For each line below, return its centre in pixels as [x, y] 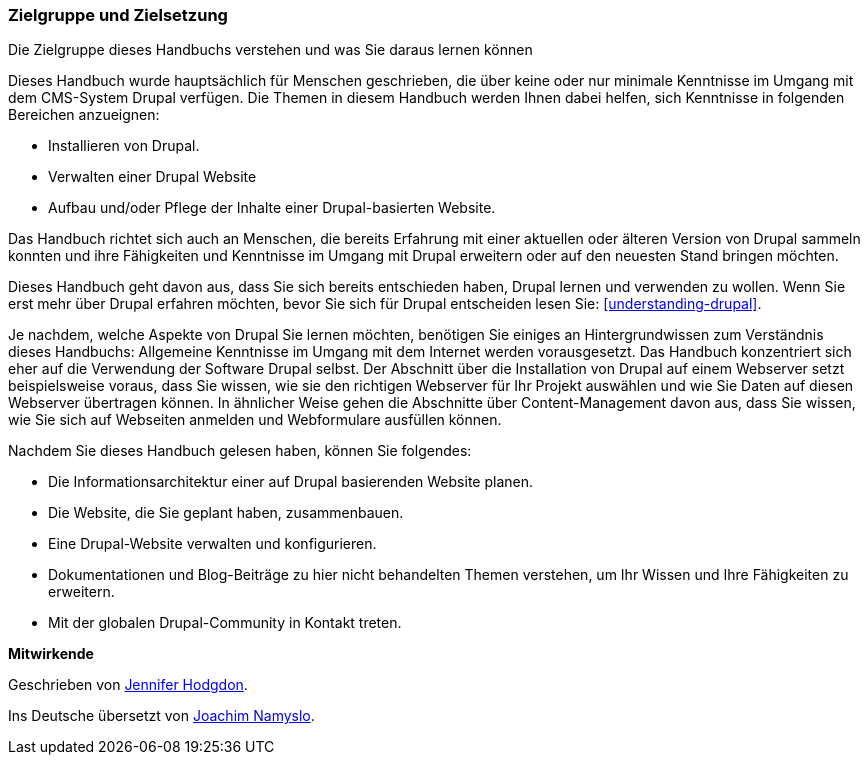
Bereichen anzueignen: [84, 115]
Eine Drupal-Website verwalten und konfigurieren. [212, 544]
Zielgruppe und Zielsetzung [118, 15]
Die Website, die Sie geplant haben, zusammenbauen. [226, 513]
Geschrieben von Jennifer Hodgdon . [128, 685]
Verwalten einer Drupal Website [152, 177]
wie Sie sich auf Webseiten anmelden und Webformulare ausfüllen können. [255, 420]
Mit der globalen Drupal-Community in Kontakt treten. [225, 623]
